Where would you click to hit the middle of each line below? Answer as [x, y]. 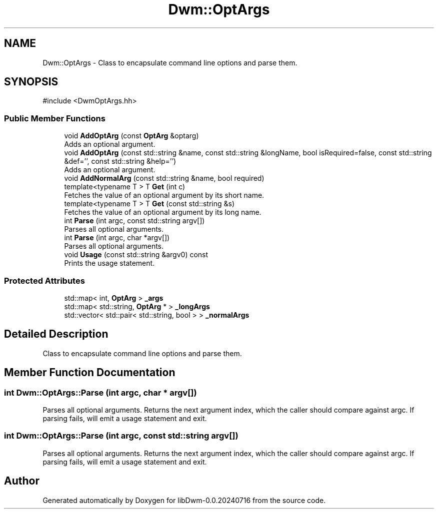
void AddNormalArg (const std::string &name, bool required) [164, 178]
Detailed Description [56, 334]
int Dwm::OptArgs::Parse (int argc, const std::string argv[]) [121, 436]
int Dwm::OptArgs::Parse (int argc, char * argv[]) [100, 392]
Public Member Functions [55, 118]
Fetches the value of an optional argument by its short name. [164, 195]
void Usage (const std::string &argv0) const [136, 255]
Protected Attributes [44, 280]
